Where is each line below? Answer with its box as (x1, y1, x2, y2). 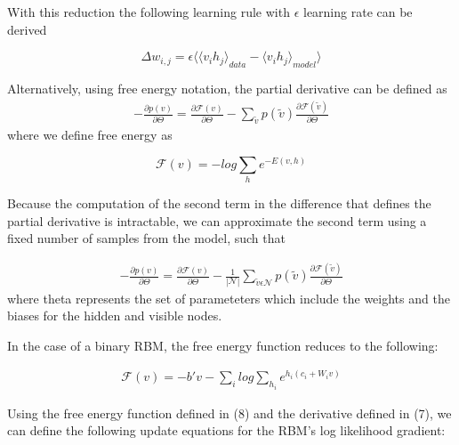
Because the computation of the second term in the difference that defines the (7, 194, 431, 213)
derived (7, 20, 47, 38)
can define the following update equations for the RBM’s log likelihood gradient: (7, 421, 446, 440)
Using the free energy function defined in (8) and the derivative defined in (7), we (7, 403, 452, 422)
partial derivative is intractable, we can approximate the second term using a (7, 211, 427, 230)
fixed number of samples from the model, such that (7, 229, 286, 247)
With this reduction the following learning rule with (7, 3, 290, 20)
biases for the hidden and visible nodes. (7, 306, 222, 325)
